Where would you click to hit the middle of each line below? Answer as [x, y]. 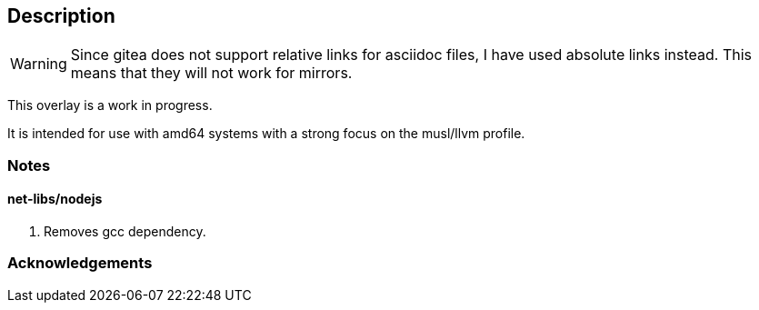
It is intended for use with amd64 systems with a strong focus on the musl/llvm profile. [266, 134]
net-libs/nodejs [55, 199]
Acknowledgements [80, 263]
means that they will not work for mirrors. [211, 73]
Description [61, 16]
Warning [39, 64]
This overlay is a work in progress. [110, 105]
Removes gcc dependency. [125, 232]
